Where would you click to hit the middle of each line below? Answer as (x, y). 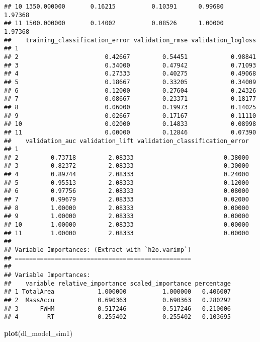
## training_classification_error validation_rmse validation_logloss (130, 40)
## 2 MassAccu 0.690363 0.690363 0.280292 (118, 300)
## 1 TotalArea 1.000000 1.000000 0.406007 (118, 292)
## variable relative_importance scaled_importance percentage (118, 283)
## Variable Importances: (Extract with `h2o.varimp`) (98, 250)
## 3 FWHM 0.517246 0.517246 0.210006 (118, 309)
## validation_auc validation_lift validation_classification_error (126, 141)
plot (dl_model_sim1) (38, 333)
